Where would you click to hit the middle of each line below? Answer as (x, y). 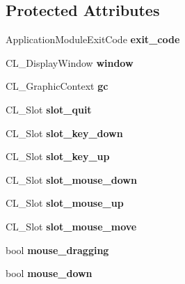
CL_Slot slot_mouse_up (65, 203)
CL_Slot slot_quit (49, 109)
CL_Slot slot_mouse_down (71, 179)
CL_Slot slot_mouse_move (71, 226)
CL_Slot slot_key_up (58, 156)
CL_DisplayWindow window (70, 62)
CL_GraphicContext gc (57, 86)
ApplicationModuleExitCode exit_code (93, 39)
